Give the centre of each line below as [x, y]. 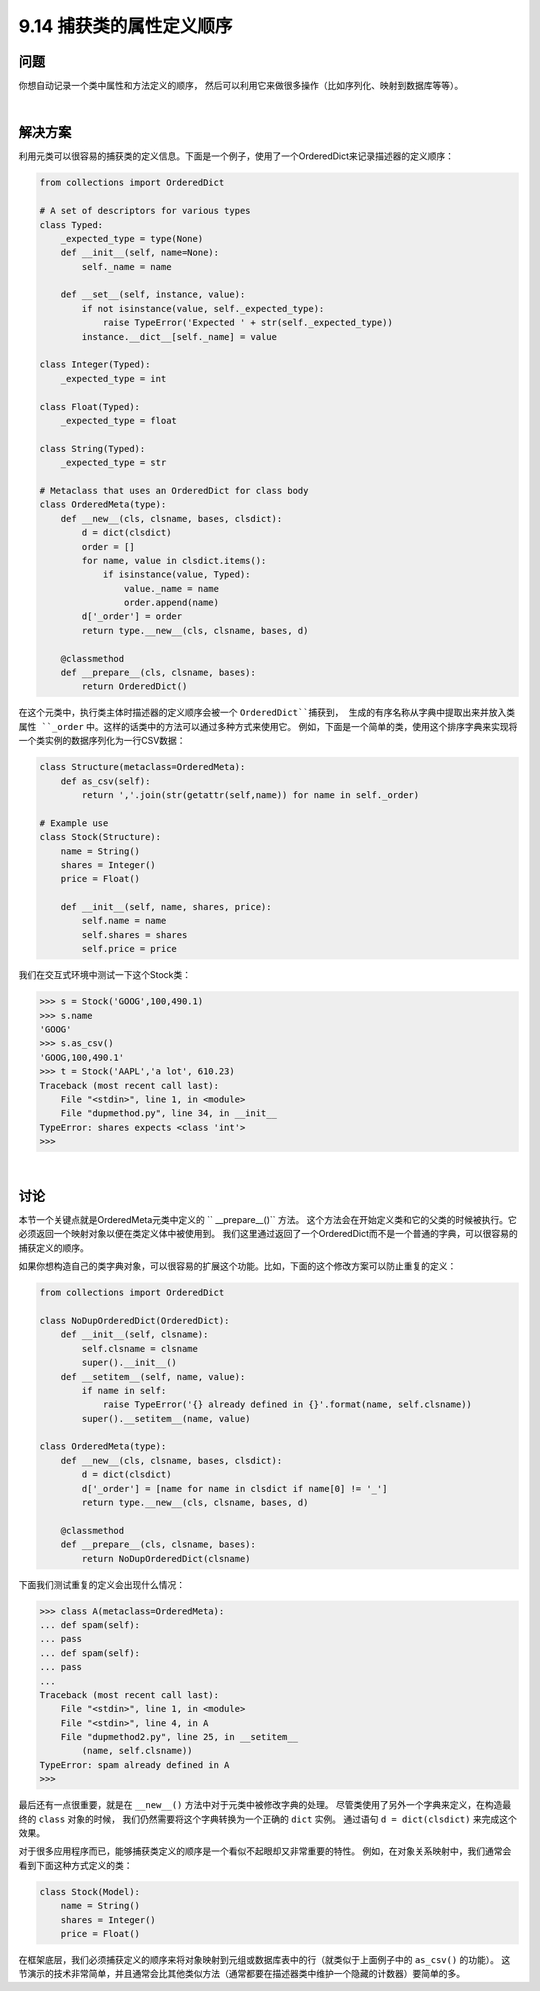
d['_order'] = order [132, 616]
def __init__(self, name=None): [140, 253]
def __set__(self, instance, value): [153, 294]
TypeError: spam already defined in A [134, 1764]
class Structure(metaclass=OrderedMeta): [142, 767]
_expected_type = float [118, 420]
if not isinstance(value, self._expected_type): [203, 308]
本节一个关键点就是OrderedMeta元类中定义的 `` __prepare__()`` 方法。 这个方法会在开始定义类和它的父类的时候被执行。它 [267, 1219]
